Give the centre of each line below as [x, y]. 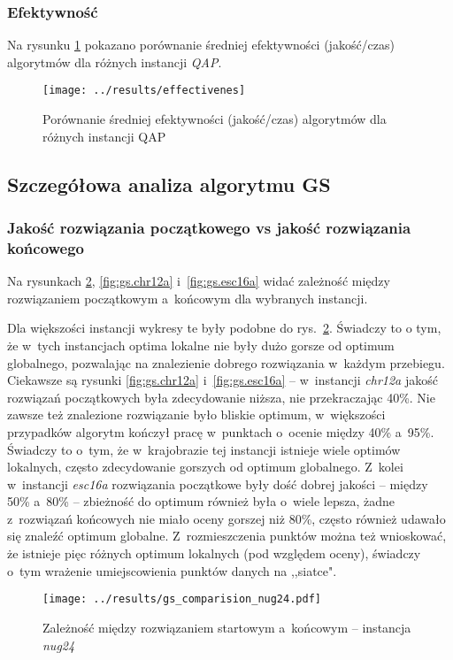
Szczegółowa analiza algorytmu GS [169, 184]
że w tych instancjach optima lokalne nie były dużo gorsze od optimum [201, 345]
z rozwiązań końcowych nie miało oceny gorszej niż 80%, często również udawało [226, 518]
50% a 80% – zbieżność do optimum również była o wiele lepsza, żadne [201, 501]
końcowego [46, 247]
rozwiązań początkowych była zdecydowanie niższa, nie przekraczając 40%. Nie [221, 397]
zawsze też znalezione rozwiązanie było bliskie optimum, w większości [196, 414]
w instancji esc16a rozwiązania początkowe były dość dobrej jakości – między [218, 483]
